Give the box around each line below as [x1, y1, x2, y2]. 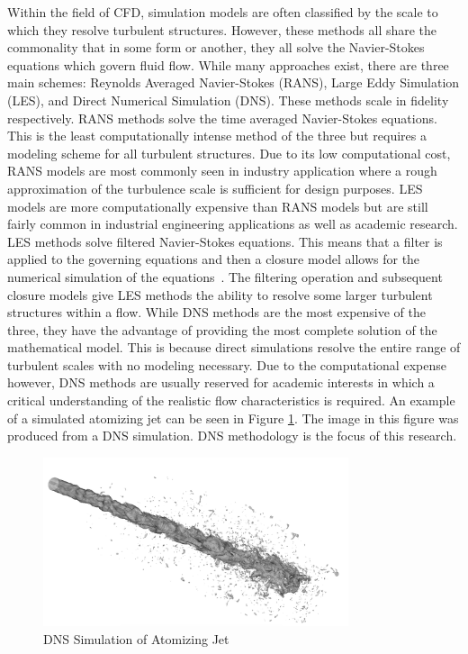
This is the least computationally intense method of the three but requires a [7, 126, 427, 145]
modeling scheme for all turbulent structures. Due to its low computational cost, [7, 143, 451, 162]
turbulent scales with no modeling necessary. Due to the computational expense [7, 355, 446, 374]
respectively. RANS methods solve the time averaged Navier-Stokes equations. [7, 108, 437, 127]
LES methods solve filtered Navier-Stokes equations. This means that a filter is [7, 232, 443, 250]
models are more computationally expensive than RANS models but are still [7, 196, 428, 215]
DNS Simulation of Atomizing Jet [43, 629, 229, 648]
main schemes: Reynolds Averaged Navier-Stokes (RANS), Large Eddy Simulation [7, 73, 460, 92]
